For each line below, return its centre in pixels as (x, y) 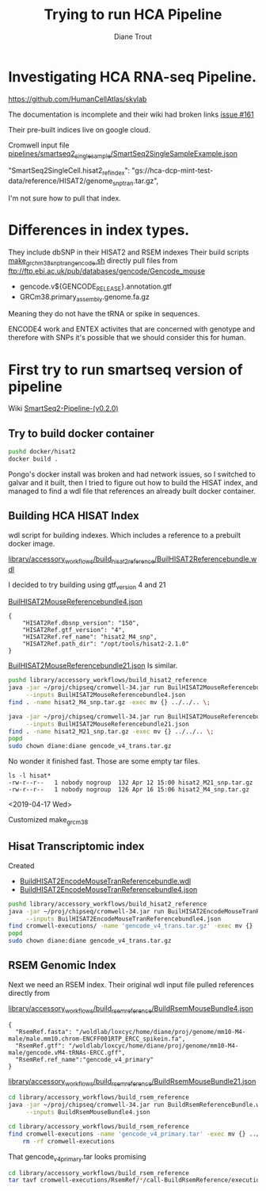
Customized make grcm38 (48, 821)
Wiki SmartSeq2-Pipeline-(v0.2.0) (63, 408)
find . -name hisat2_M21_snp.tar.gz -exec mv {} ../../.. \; (111, 731)
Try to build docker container (81, 433)
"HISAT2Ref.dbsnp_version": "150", (81, 623)
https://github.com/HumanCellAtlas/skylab (78, 99)
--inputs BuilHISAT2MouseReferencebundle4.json (106, 695)
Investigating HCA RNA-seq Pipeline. (133, 77)
